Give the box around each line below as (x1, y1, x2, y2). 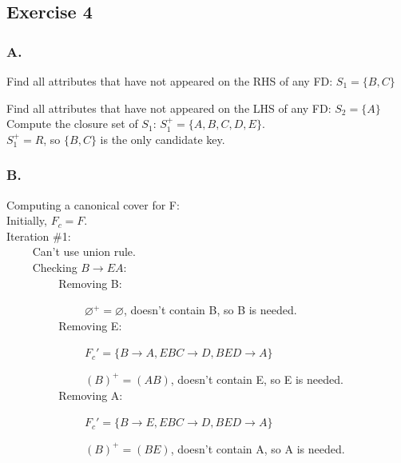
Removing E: (58, 317, 122, 333)
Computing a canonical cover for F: (6, 196, 180, 213)
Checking (32, 258, 77, 275)
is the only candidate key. (100, 130, 225, 147)
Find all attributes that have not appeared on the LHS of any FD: (6, 99, 332, 116)
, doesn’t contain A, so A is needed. (170, 440, 345, 457)
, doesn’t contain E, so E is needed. (170, 370, 343, 387)
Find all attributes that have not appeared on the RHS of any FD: (6, 73, 333, 89)
